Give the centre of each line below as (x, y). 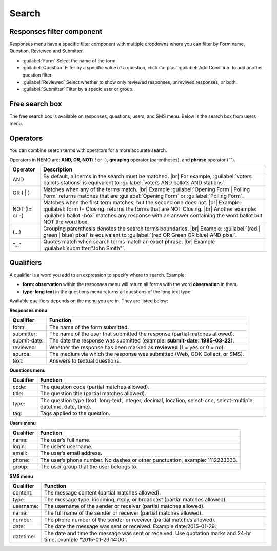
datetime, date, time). (66, 407)
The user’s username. (66, 446)
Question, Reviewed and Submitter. (47, 51)
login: (19, 446)
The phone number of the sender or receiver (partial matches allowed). (130, 520)
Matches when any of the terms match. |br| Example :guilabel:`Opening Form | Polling (146, 189)
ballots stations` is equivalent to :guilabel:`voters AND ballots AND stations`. (134, 183)
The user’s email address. (71, 453)
